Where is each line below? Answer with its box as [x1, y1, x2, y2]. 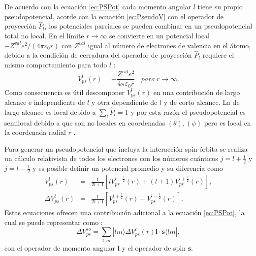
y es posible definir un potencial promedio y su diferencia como [32, 163, 223, 173]
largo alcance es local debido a [4, 106, 96, 117]
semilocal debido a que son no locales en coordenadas [4, 117, 165, 128]
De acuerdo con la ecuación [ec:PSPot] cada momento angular [4, 1, 192, 11]
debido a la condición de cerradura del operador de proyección [4, 50, 192, 60]
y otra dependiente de [91, 97, 158, 107]
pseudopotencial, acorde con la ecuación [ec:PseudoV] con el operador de [4, 11, 224, 21]
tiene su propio [197, 1, 243, 11]
